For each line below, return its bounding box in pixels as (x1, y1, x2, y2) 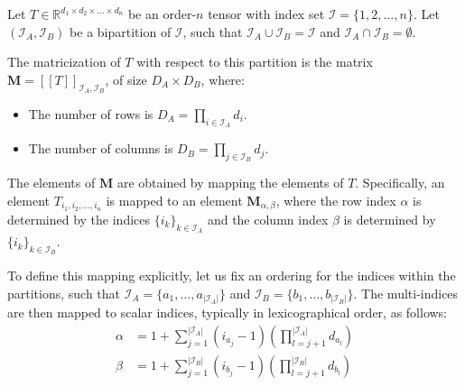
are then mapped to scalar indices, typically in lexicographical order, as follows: (7, 303, 448, 322)
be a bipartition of (70, 22, 172, 41)
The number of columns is (28, 139, 173, 158)
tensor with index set (208, 5, 325, 23)
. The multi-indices (353, 283, 459, 302)
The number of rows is (28, 104, 153, 123)
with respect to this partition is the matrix (136, 52, 373, 71)
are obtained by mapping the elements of (116, 173, 344, 192)
